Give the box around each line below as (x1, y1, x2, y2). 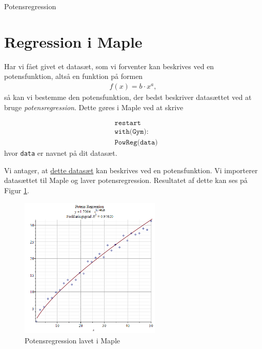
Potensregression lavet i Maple (25, 335, 120, 345)
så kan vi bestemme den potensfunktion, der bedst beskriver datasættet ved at (4, 91, 252, 102)
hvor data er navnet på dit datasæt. (4, 148, 117, 158)
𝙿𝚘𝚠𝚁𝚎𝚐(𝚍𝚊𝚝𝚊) (114, 139, 158, 147)
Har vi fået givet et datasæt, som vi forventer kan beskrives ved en (4, 60, 214, 71)
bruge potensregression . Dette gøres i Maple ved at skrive (4, 101, 184, 112)
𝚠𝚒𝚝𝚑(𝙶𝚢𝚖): (114, 128, 149, 136)
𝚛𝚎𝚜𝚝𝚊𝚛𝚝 (114, 119, 141, 127)
